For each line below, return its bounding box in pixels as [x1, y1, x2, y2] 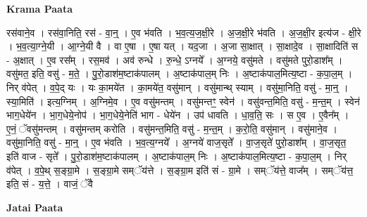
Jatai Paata [6, 199, 63, 214]
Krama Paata [6, 1, 73, 15]
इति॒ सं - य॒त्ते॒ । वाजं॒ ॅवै [6, 176, 93, 191]
